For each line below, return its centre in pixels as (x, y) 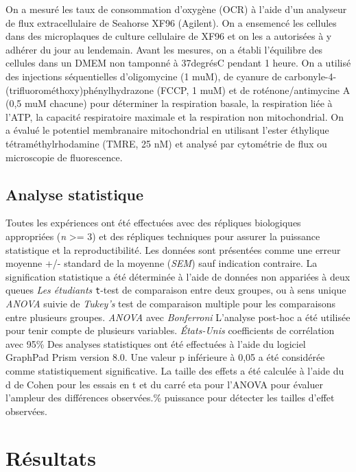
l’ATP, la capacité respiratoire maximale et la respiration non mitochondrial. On (175, 116)
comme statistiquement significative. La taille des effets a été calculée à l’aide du (175, 370)
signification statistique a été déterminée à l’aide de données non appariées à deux (178, 276)
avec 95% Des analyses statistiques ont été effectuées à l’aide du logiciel (156, 343)
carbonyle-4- (311, 76)
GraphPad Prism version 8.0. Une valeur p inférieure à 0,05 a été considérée (165, 357)
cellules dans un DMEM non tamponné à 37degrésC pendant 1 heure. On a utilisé (178, 63)
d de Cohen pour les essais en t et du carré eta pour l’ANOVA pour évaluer (164, 384)
